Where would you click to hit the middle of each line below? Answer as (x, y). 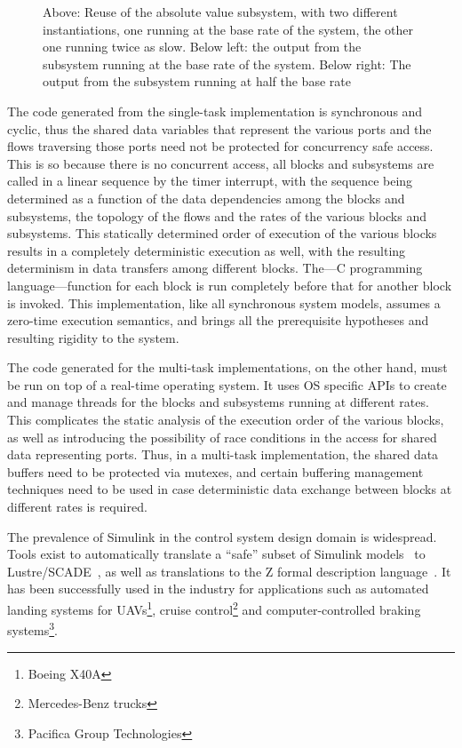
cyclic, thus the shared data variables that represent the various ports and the (219, 128)
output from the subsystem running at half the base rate (197, 81)
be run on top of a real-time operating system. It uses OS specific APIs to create (227, 384)
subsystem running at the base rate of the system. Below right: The (227, 64)
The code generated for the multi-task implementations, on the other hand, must (227, 367)
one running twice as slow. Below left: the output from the (202, 47)
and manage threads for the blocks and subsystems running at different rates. (218, 402)
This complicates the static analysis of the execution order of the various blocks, (226, 420)
